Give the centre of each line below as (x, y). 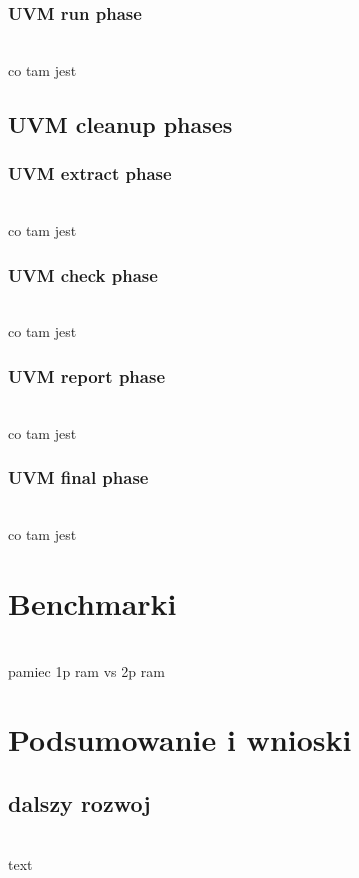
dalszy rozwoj (79, 802)
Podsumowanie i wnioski (180, 739)
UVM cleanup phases (120, 123)
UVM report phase (87, 375)
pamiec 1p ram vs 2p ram (86, 670)
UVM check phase (83, 274)
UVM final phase (78, 477)
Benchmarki (92, 603)
